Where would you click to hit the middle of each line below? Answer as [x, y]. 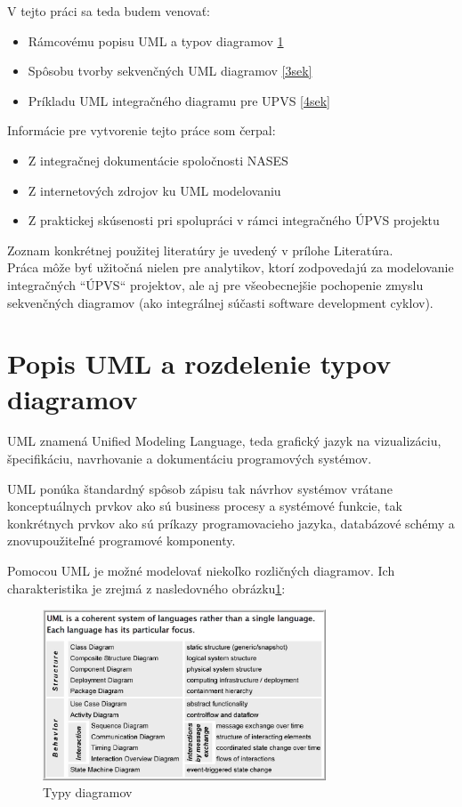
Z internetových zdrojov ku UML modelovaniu [154, 190]
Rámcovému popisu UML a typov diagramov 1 [156, 40]
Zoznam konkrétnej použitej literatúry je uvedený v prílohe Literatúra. [200, 250]
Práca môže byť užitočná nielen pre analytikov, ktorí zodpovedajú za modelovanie [231, 267]
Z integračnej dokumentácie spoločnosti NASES [158, 160]
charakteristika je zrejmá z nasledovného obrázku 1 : [146, 588]
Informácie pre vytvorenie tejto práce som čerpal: [142, 130]
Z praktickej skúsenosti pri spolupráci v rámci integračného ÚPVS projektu [234, 220]
